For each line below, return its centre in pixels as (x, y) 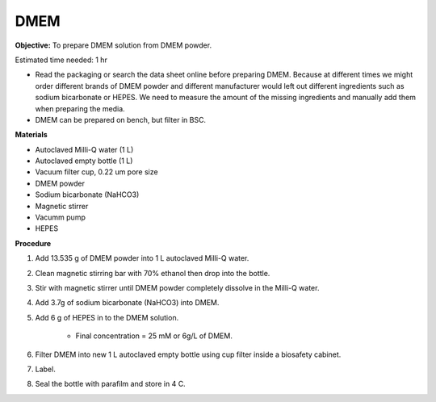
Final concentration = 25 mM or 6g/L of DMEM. (154, 336)
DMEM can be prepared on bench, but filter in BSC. (120, 119)
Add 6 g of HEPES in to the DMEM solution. (107, 317)
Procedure (33, 243)
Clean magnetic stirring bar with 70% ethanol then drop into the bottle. (153, 273)
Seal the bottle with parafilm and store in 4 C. (110, 384)
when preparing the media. (80, 108)
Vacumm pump (61, 217)
